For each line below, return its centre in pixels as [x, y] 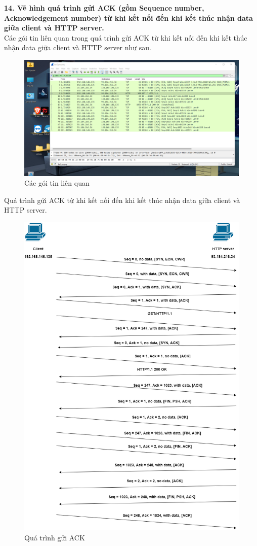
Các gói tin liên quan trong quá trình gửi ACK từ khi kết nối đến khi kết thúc [126, 37]
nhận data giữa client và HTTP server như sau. [78, 47]
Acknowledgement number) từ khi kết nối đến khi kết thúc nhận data [128, 18]
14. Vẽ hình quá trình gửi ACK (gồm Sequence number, [104, 8]
